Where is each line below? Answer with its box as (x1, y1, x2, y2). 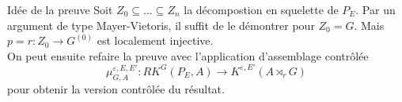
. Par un (355, 2, 396, 17)
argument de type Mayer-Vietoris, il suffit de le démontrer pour (7, 16, 315, 33)
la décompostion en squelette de (184, 2, 339, 17)
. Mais (354, 16, 385, 33)
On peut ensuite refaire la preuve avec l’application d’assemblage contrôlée (7, 47, 369, 64)
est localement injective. (97, 32, 214, 49)
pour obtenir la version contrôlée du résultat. (7, 80, 225, 97)
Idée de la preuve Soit (7, 2, 113, 17)
